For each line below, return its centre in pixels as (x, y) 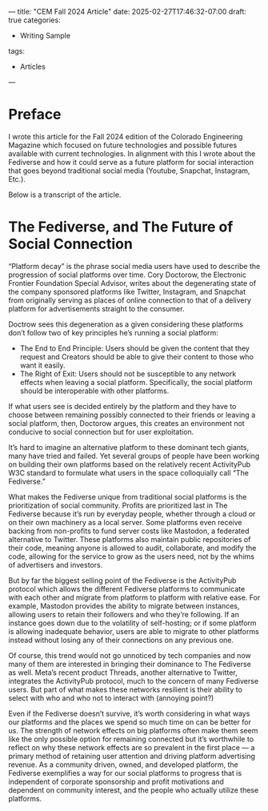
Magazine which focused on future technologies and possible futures (123, 145)
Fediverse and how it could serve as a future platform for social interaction (131, 162)
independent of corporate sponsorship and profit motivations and (116, 781)
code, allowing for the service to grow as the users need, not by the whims (131, 556)
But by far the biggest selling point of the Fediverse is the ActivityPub (122, 580)
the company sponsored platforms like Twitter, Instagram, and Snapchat (127, 291)
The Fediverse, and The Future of (121, 227)
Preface (35, 114)
